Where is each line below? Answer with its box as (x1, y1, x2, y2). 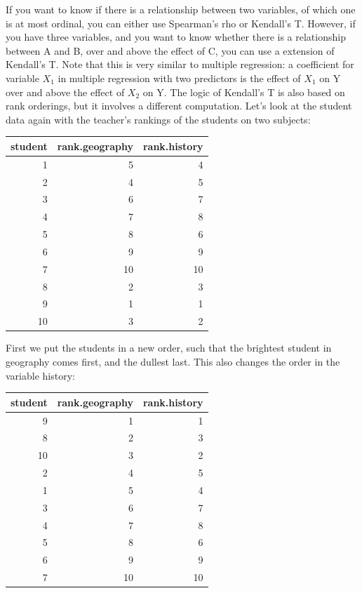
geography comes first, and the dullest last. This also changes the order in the (6, 354, 340, 368)
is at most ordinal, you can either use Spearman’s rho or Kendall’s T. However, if (6, 15, 356, 30)
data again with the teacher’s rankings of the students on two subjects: (6, 112, 311, 126)
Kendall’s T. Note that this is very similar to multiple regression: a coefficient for (6, 57, 354, 72)
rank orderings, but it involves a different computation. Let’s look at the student (6, 98, 352, 113)
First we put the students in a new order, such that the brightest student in (6, 340, 332, 355)
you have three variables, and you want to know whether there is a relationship (6, 29, 346, 44)
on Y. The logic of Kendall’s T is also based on (142, 84, 345, 99)
